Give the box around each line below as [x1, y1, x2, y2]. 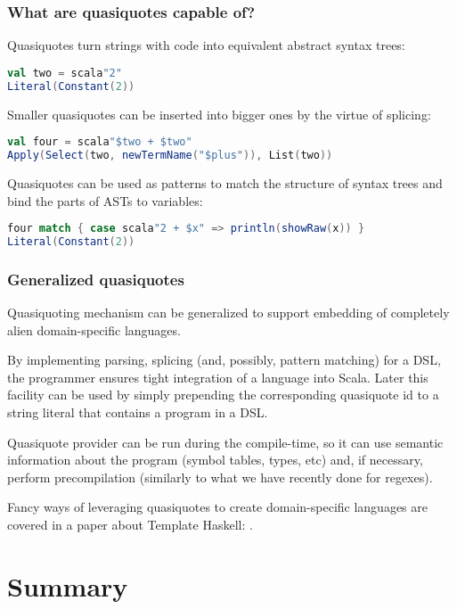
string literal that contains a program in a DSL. [7, 403, 268, 422]
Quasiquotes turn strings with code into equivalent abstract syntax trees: [7, 36, 405, 54]
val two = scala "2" [7, 66, 122, 79]
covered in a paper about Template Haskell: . [7, 515, 253, 533]
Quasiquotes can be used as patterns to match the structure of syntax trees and [7, 173, 443, 192]
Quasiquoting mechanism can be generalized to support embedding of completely [7, 303, 450, 322]
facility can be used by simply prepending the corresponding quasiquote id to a [7, 385, 439, 404]
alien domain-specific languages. [7, 320, 181, 339]
